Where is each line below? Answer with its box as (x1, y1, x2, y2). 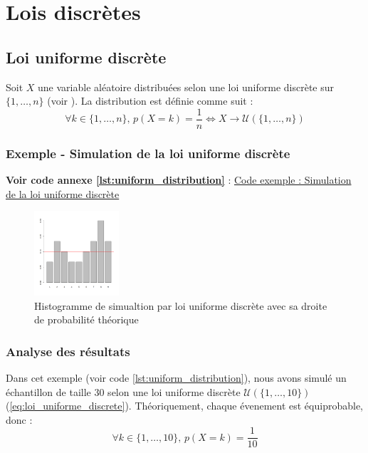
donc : (6, 412, 33, 427)
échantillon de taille (6, 384, 91, 399)
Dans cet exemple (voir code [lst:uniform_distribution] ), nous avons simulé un (6, 370, 347, 385)
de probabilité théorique (34, 312, 139, 327)
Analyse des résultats (6, 342, 130, 360)
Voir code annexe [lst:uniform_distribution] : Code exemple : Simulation (6, 172, 352, 187)
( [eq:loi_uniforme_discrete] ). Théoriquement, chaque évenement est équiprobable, (6, 398, 363, 413)
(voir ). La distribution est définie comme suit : (47, 93, 253, 108)
